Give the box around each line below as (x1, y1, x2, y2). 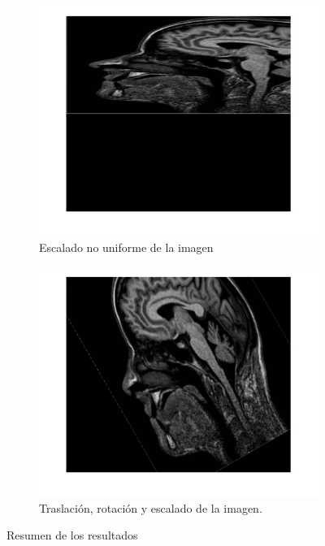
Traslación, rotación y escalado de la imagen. (39, 499, 262, 516)
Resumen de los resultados (6, 526, 138, 544)
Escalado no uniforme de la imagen (39, 239, 214, 256)
